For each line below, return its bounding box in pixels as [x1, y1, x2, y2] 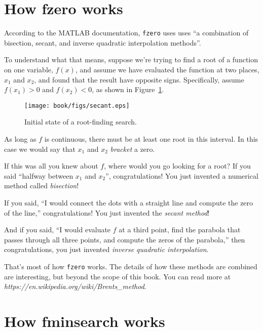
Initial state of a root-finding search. [24, 116, 137, 127]
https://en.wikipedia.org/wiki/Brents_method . [4, 281, 146, 292]
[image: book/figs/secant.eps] [24, 102, 130, 109]
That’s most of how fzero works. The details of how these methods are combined [4, 261, 257, 271]
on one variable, [4, 64, 53, 74]
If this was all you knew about [4, 160, 98, 171]
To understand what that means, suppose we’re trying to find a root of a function [4, 54, 258, 65]
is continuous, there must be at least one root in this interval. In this [44, 134, 258, 144]
